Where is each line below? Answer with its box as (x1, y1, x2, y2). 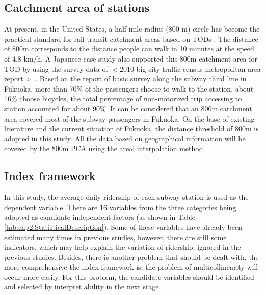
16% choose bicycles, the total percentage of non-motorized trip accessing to (4, 93, 242, 104)
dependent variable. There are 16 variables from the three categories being (4, 201, 236, 212)
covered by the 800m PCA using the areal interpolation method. (4, 143, 205, 154)
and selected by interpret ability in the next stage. (4, 281, 161, 292)
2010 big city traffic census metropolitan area (120, 63, 261, 74)
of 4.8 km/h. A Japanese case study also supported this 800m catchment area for (4, 53, 257, 64)
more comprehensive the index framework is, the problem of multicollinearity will (4, 261, 258, 272)
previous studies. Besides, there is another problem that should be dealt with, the (4, 251, 259, 262)
